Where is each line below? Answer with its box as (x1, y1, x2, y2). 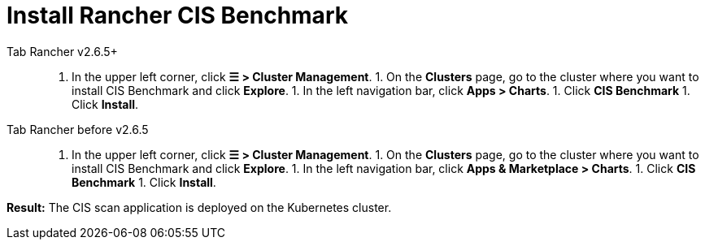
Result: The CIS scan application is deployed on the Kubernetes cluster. (7, 200, 392, 214)
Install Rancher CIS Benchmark (7, 2, 348, 29)
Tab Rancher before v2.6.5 (7, 122, 149, 136)
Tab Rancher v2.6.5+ (7, 44, 118, 58)
